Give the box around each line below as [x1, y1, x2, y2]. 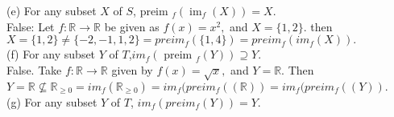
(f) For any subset [6, 46, 96, 63]
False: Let [6, 18, 55, 34]
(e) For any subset [6, 2, 97, 18]
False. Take [6, 61, 62, 78]
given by [111, 61, 153, 78]
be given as [104, 18, 160, 34]
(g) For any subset [6, 93, 97, 110]
